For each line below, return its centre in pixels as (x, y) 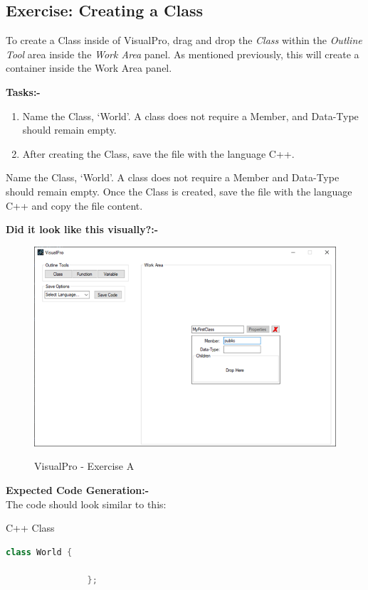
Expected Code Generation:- (78, 489)
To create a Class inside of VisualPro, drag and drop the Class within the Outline (184, 40)
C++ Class (30, 528)
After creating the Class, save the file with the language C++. (158, 153)
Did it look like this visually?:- (82, 229)
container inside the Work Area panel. (89, 68)
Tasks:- (23, 91)
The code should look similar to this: (86, 504)
